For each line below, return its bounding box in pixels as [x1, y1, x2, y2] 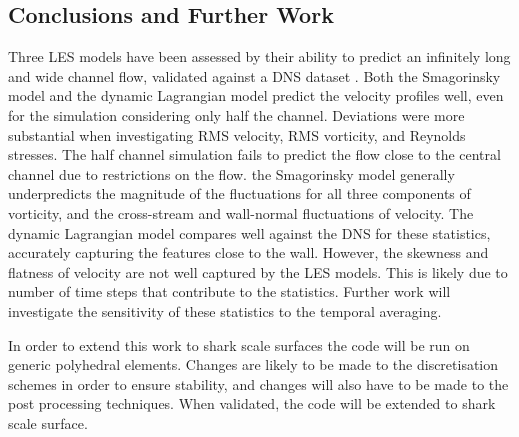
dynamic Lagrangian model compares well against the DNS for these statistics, [8, 222, 491, 243]
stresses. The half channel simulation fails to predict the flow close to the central [8, 144, 501, 165]
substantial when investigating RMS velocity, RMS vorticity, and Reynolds [8, 124, 466, 145]
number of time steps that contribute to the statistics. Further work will [8, 281, 451, 302]
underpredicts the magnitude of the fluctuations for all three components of [8, 183, 471, 204]
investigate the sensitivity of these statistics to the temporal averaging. [8, 300, 442, 321]
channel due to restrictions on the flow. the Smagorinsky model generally [8, 163, 455, 184]
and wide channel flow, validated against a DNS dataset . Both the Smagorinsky [8, 65, 501, 86]
